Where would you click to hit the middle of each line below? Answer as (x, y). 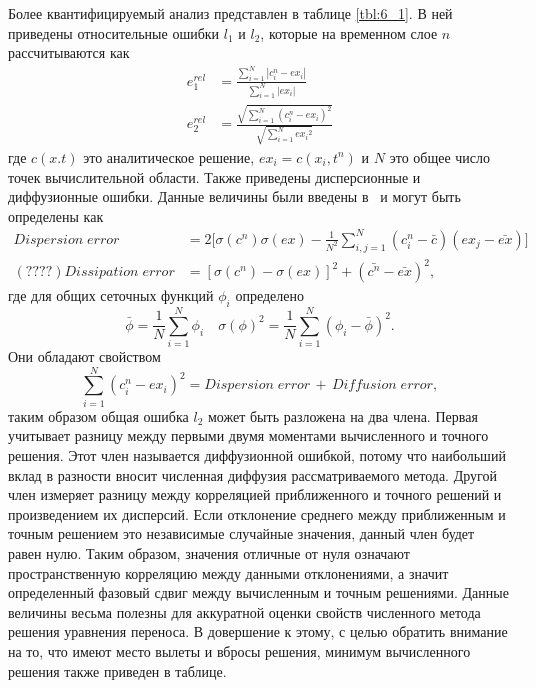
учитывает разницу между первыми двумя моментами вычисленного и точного (248, 435)
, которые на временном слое (349, 32)
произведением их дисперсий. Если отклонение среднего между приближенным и (257, 513)
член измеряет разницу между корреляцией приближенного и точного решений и (255, 494)
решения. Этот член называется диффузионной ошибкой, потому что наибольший (257, 454)
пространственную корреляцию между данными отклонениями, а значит (228, 572)
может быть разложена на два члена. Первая (342, 415)
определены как (56, 215)
